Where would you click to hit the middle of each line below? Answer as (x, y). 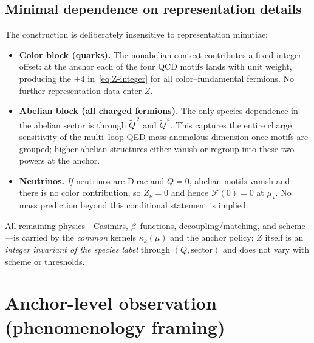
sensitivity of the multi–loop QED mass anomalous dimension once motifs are (164, 137)
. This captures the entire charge (231, 125)
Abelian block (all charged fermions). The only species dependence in (159, 111)
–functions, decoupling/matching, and (206, 225)
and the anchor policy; (212, 237)
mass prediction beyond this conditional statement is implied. (134, 205)
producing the (45, 78)
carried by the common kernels (79, 237)
